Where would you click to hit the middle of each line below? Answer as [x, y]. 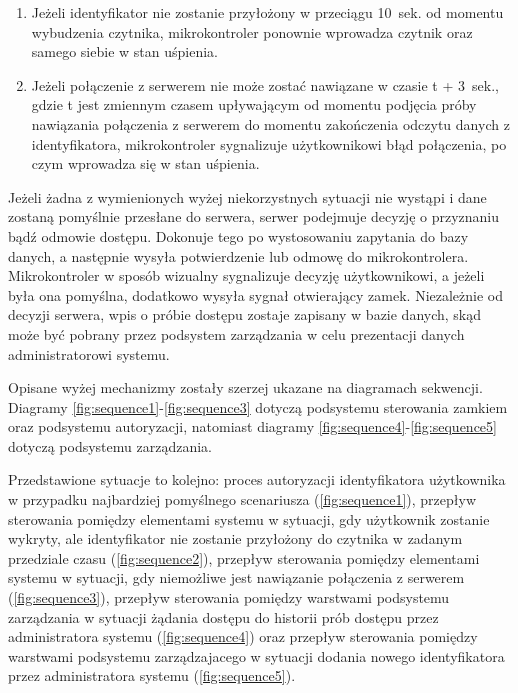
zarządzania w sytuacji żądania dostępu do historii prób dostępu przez [223, 616]
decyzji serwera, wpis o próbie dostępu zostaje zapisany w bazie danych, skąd [245, 314]
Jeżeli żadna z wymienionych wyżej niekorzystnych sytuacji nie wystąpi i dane [247, 196]
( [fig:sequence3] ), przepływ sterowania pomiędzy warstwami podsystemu [229, 597]
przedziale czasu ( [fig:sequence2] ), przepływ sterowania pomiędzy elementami [244, 557]
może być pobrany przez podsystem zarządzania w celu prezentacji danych [236, 333]
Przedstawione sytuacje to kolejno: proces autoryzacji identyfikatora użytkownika [257, 479]
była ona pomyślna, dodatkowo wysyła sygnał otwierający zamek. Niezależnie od [256, 294]
